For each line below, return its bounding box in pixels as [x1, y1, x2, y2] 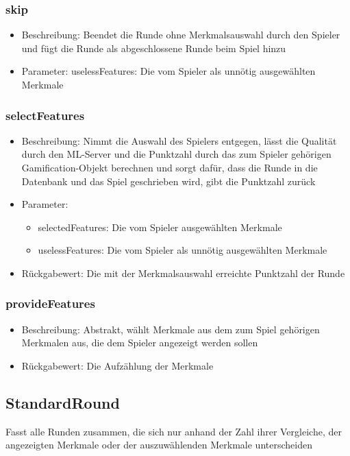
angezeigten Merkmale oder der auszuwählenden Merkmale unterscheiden [5, 437, 312, 452]
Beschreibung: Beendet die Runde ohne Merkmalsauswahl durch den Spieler [21, 27, 340, 42]
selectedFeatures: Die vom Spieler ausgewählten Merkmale [38, 219, 282, 234]
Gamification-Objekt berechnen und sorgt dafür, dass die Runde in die [21, 160, 318, 174]
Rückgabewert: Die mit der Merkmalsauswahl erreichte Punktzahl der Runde [21, 265, 345, 280]
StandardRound [5, 392, 120, 413]
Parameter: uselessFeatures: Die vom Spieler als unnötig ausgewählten [21, 64, 316, 78]
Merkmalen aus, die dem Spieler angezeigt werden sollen [21, 335, 258, 350]
